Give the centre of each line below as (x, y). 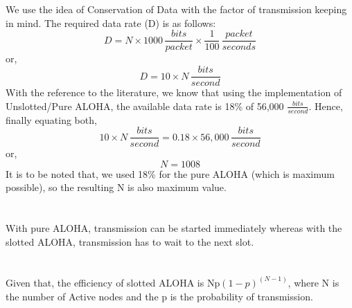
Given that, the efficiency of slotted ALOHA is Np (113, 282)
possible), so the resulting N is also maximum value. (116, 187)
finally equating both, (51, 119)
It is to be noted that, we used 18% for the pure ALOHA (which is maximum (170, 173)
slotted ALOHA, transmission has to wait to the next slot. (130, 241)
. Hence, (326, 106)
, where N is (314, 282)
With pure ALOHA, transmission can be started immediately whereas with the (174, 228)
